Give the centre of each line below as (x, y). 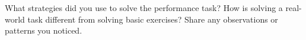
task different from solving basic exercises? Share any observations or (153, 19)
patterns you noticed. (44, 30)
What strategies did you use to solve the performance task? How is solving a (144, 8)
